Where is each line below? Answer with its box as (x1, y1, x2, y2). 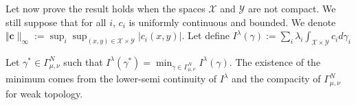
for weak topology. (5, 86, 83, 100)
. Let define (181, 28, 230, 43)
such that (63, 54, 103, 69)
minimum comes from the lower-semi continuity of (5, 71, 217, 86)
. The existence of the (229, 54, 321, 69)
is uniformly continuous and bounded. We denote (129, 14, 336, 29)
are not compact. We (247, 1, 336, 15)
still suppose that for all (5, 14, 107, 29)
